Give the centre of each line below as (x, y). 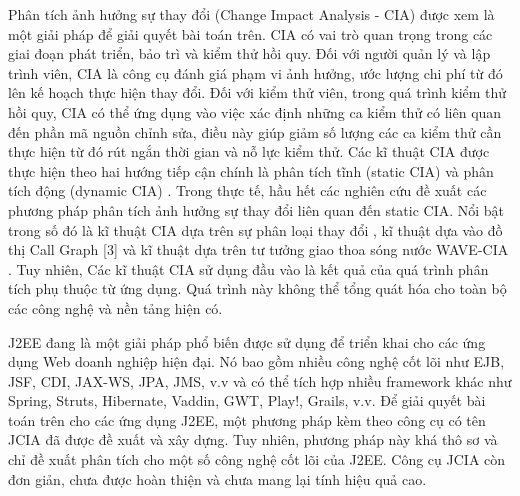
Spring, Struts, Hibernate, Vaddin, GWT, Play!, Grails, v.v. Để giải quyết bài (247, 400)
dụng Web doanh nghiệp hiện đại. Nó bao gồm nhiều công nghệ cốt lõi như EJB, (256, 361)
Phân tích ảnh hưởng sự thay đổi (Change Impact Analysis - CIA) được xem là (251, 14)
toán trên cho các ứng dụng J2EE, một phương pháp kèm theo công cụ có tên (247, 419)
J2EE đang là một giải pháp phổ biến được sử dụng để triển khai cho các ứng (247, 341)
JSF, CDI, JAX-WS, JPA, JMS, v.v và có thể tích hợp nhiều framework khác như (260, 380)
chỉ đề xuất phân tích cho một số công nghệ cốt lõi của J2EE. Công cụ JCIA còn (257, 459)
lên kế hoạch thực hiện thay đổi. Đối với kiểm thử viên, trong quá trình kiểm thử (257, 92)
